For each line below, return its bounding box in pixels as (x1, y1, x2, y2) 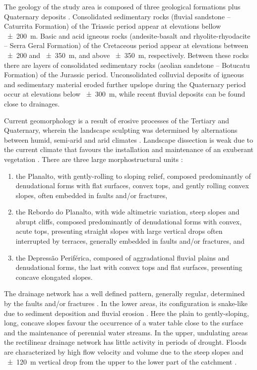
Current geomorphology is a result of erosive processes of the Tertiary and (4, 115, 229, 125)
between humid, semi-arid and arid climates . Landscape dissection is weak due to (4, 134, 253, 145)
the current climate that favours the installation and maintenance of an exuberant (4, 144, 254, 155)
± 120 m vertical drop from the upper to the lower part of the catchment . (7, 356, 237, 367)
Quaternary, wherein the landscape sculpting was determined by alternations (4, 125, 238, 135)
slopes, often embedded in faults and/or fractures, (15, 190, 168, 200)
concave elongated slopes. (15, 271, 93, 282)
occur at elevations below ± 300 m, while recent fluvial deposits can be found (4, 89, 246, 99)
